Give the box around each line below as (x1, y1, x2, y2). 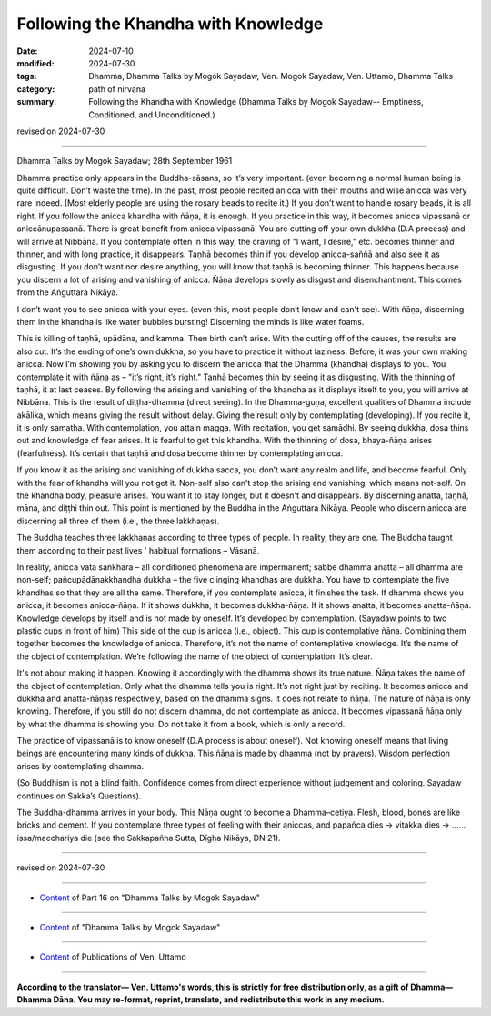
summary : (16, 97, 57, 107)
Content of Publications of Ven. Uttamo (39, 951, 186, 962)
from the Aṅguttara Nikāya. (16, 287, 118, 298)
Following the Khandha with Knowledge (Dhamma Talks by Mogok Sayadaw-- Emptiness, (88, 97, 424, 107)
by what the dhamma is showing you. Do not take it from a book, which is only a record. (16, 718, 346, 729)
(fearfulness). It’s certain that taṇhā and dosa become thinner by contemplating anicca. (16, 447, 344, 459)
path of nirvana (88, 83, 145, 95)
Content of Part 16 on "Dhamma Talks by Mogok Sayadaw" (39, 892, 261, 903)
